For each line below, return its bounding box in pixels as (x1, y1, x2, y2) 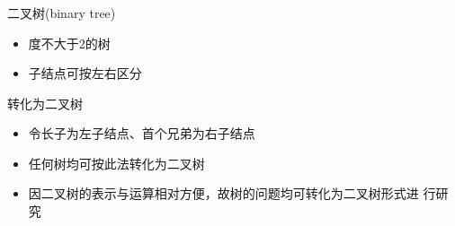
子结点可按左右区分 (28, 64, 142, 83)
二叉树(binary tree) (7, 3, 116, 22)
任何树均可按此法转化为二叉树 (28, 153, 205, 172)
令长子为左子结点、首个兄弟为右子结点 (28, 124, 255, 143)
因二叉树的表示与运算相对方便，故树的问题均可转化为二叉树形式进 (28, 184, 419, 203)
